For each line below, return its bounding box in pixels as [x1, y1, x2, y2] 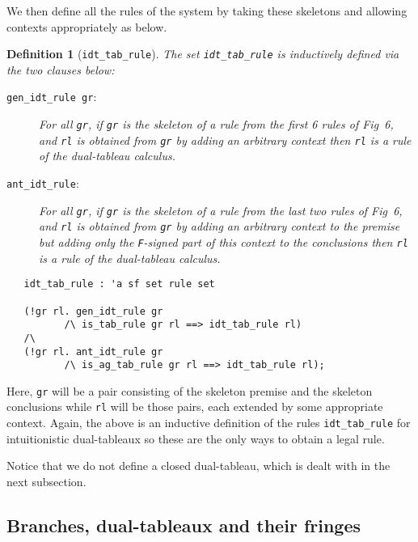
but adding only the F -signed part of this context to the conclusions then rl [39, 233, 408, 250]
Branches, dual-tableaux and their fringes [6, 512, 361, 537]
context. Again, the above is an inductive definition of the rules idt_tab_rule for [6, 414, 411, 431]
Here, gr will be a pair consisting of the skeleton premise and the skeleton [6, 382, 373, 399]
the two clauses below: [6, 61, 115, 78]
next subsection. [6, 472, 87, 489]
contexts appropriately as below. [6, 18, 167, 35]
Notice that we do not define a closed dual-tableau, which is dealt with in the [6, 457, 391, 474]
